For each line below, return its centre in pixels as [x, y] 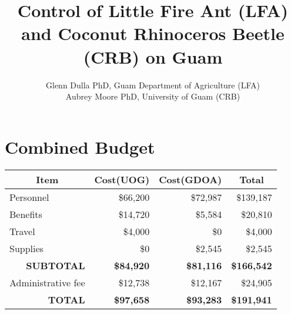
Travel [22, 231]
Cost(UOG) [122, 179]
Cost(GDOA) [190, 179]
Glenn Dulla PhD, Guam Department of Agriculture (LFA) [153, 85]
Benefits [26, 214]
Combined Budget [80, 146]
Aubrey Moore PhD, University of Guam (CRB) [153, 96]
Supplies [26, 248]
